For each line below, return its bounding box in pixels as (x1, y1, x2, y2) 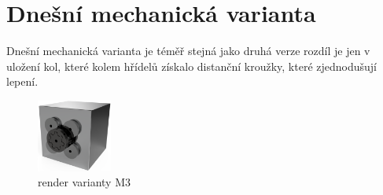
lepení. (6, 73, 39, 90)
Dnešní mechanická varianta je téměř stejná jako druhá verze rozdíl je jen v (6, 42, 370, 59)
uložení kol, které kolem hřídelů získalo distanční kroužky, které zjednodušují (6, 57, 377, 74)
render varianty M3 (38, 174, 131, 190)
